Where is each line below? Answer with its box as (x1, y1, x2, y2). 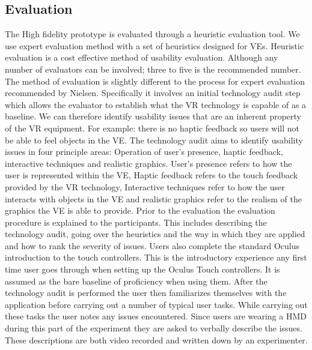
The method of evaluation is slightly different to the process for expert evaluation (5, 74, 305, 87)
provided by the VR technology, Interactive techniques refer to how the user (5, 180, 285, 193)
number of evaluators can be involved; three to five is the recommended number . (5, 62, 301, 75)
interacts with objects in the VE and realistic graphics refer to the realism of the (5, 192, 302, 205)
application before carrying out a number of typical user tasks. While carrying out (5, 298, 308, 310)
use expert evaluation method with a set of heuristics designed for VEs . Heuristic (5, 39, 304, 52)
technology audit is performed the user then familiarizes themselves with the (5, 286, 287, 299)
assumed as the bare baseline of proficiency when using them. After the (5, 274, 268, 287)
